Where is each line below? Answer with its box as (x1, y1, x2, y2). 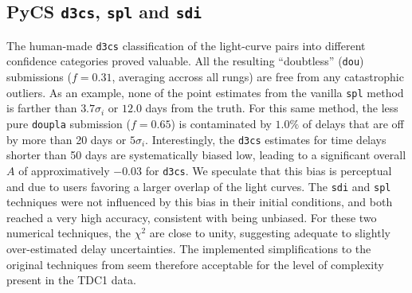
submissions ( (6, 68, 72, 85)
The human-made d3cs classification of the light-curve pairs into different (6, 37, 366, 53)
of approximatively (18, 162, 110, 178)
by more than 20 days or (6, 131, 127, 147)
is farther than (6, 100, 77, 116)
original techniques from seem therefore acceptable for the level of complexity (6, 256, 384, 272)
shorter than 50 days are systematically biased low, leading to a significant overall (6, 146, 406, 163)
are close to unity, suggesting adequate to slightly (149, 225, 390, 241)
